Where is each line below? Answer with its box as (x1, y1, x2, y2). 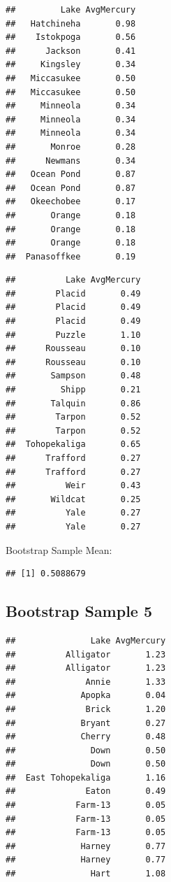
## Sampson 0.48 (6, 371, 141, 381)
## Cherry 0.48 (6, 732, 166, 742)
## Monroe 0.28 (6, 141, 136, 152)
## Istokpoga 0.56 (6, 32, 136, 43)
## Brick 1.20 (6, 704, 166, 714)
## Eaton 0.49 (6, 786, 166, 797)
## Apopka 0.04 (6, 690, 166, 701)
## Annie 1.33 (6, 676, 166, 687)
